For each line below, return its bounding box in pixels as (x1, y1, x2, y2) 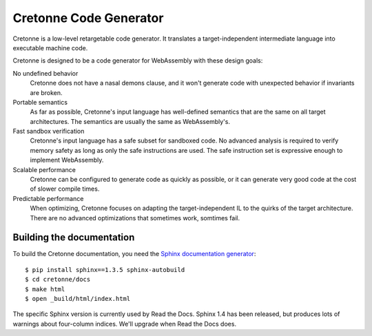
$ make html (25, 285, 65, 293)
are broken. (30, 88, 63, 96)
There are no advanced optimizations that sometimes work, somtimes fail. (30, 213, 240, 222)
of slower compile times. (30, 185, 100, 193)
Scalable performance (12, 165, 76, 174)
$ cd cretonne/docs (25, 275, 91, 284)
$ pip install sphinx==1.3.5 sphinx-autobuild (25, 266, 185, 273)
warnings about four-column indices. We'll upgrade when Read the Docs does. (12, 319, 237, 328)
